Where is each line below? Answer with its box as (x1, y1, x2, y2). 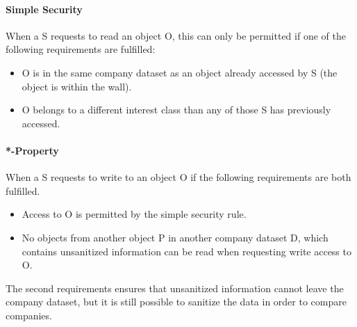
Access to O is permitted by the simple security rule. (22, 207, 247, 221)
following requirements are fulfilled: (6, 42, 156, 56)
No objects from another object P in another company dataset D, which (22, 230, 329, 244)
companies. (6, 308, 52, 322)
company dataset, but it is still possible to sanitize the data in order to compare (6, 294, 347, 309)
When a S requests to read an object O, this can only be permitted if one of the (6, 28, 346, 42)
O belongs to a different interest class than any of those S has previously (22, 102, 331, 117)
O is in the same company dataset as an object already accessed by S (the (22, 65, 338, 79)
